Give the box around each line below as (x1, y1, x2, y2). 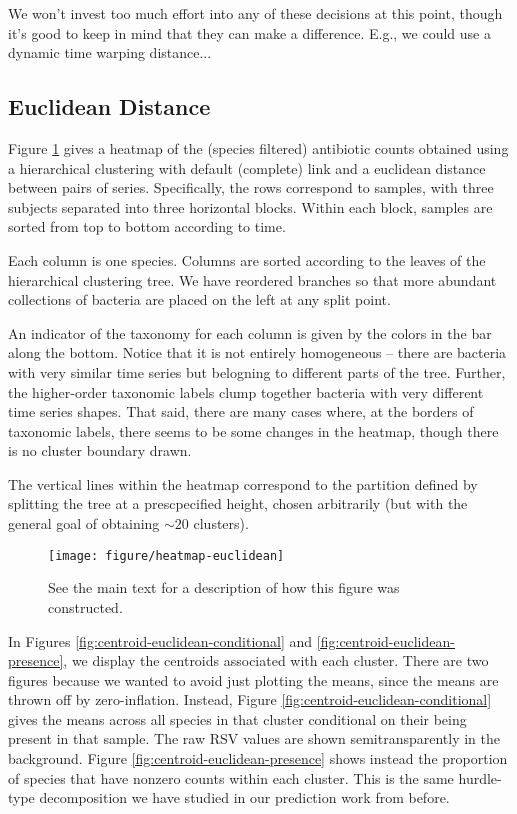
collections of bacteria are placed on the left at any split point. (8, 289, 391, 310)
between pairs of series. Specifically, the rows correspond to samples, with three (8, 177, 494, 198)
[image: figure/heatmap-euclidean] (48, 548, 285, 563)
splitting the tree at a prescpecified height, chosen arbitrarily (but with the (8, 493, 468, 514)
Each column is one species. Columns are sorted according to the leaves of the (8, 249, 486, 270)
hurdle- (458, 767, 502, 788)
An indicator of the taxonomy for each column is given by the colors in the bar (8, 322, 492, 343)
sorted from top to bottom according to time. (8, 216, 286, 237)
